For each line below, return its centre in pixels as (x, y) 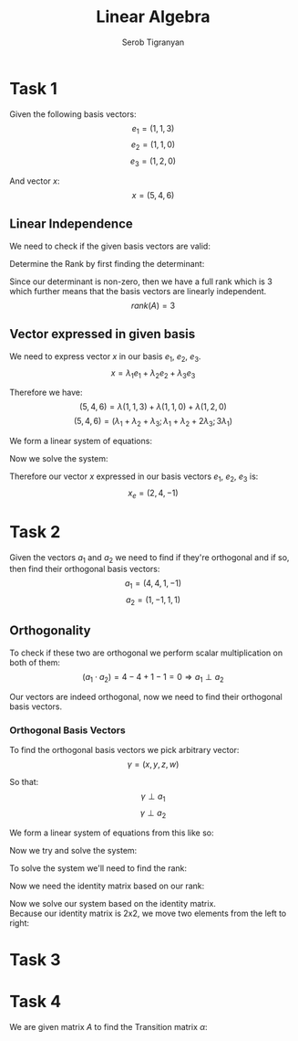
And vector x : (35, 181)
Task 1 (33, 88)
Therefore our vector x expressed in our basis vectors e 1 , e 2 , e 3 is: (134, 477)
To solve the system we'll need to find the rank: (98, 868)
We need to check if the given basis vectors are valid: (110, 246)
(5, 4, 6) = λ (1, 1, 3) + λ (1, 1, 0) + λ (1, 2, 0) (153, 407)
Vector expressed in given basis (103, 334)
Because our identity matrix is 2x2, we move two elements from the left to (148, 913)
